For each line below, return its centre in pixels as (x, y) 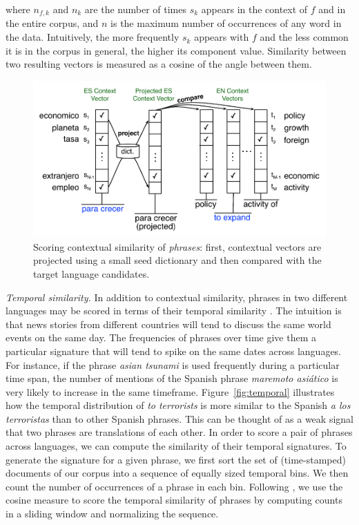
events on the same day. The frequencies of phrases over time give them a (161, 337)
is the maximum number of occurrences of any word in (226, 23)
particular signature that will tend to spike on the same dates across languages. (174, 351)
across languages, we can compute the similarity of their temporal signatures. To (176, 446)
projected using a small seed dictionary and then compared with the (177, 260)
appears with (222, 37)
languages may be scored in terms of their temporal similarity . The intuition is (174, 311)
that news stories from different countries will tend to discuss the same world (168, 324)
